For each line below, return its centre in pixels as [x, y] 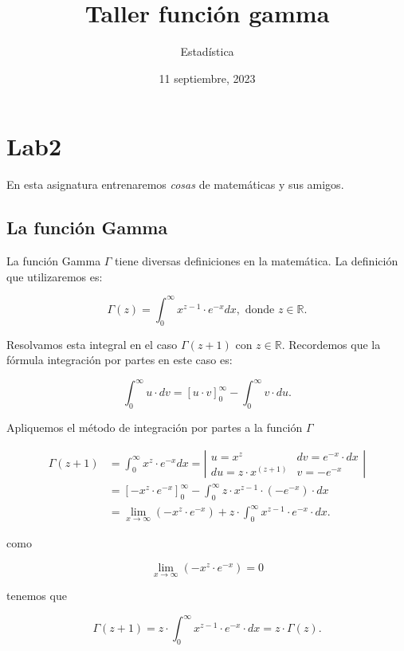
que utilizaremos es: [55, 276]
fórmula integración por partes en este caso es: [120, 360]
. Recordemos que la [331, 344]
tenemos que [37, 596]
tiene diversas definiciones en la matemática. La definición [257, 261]
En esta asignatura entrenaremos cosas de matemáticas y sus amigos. [175, 184]
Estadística [207, 51]
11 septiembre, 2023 [207, 78]
